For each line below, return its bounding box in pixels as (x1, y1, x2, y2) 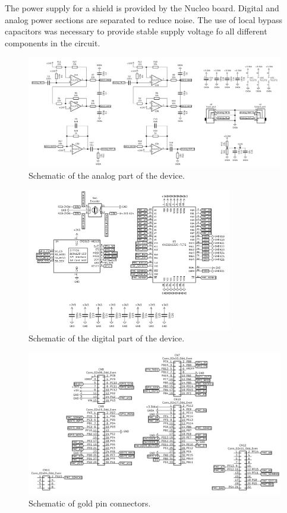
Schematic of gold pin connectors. (29, 497, 151, 509)
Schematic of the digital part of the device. (29, 331, 185, 344)
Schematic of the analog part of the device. (29, 169, 185, 182)
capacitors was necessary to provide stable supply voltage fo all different (5, 25, 267, 37)
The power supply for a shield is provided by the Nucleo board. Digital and (5, 2, 279, 14)
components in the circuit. (5, 36, 100, 49)
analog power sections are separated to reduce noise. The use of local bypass (5, 13, 282, 26)
